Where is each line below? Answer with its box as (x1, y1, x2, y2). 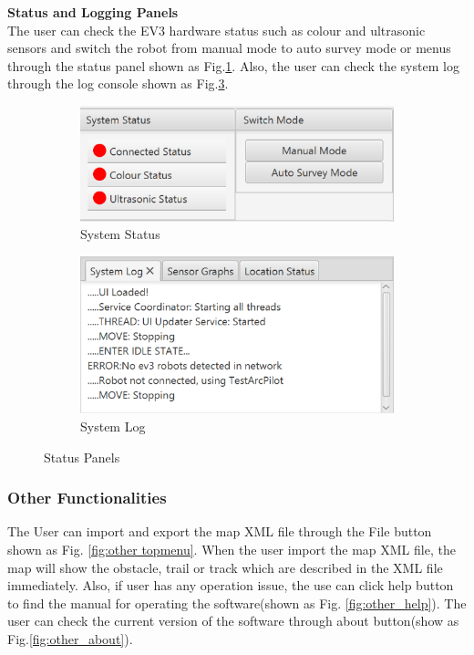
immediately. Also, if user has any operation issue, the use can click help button (7, 576, 454, 595)
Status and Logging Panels (7, 3, 179, 21)
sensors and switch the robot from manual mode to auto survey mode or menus (7, 38, 451, 57)
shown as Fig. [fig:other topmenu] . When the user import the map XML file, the (7, 539, 456, 558)
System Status (80, 224, 160, 244)
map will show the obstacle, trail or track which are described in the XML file (7, 557, 443, 577)
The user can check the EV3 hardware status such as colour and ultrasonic (7, 20, 426, 39)
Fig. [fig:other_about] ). (7, 629, 133, 648)
